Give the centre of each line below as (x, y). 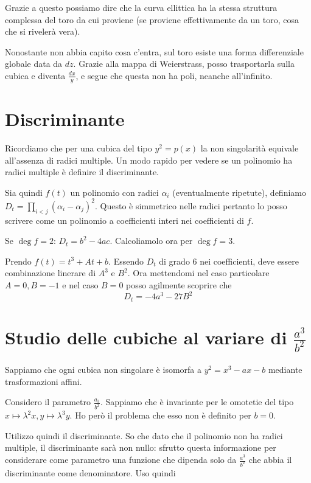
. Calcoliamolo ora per (151, 241)
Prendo (18, 261)
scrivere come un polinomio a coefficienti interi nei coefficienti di (124, 220)
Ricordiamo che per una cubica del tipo (79, 148)
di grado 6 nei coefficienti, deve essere (229, 261)
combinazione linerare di (51, 273)
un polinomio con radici (114, 192)
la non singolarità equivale (250, 148)
